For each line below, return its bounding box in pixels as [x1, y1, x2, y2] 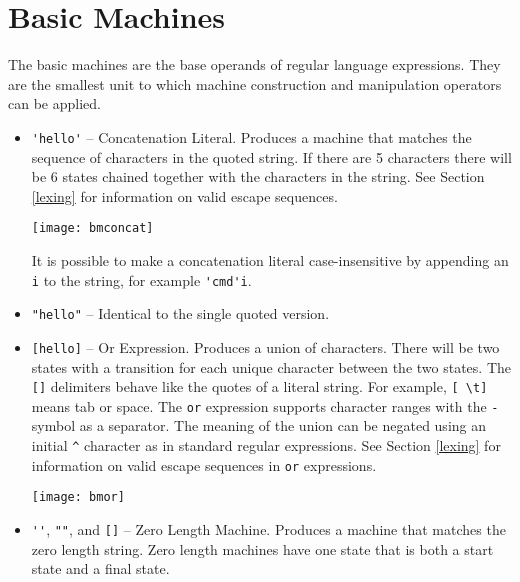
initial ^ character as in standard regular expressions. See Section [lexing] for [31, 435, 501, 456]
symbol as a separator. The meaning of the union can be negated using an [31, 415, 487, 436]
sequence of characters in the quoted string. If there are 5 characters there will [31, 146, 512, 167]
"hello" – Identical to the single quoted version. [31, 303, 330, 324]
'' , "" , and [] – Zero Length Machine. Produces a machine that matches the [31, 519, 506, 540]
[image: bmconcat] [31, 221, 154, 236]
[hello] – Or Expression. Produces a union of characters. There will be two [31, 336, 500, 357]
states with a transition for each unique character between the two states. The [31, 356, 512, 377]
